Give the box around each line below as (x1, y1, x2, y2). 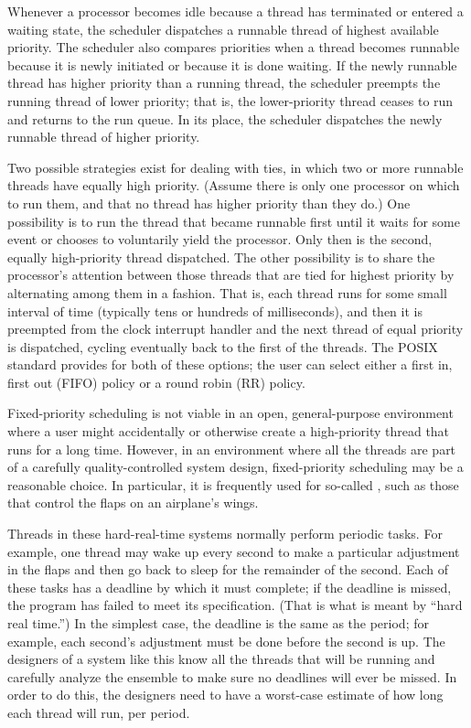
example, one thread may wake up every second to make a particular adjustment (7, 541, 460, 561)
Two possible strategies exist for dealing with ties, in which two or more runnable (7, 157, 464, 177)
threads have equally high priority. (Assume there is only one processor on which (7, 176, 460, 195)
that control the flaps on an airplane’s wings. (7, 493, 259, 512)
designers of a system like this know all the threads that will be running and (7, 649, 435, 669)
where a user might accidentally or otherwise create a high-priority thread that (7, 422, 450, 441)
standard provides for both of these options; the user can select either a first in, (7, 355, 453, 374)
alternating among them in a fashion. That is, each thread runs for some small (7, 283, 447, 302)
